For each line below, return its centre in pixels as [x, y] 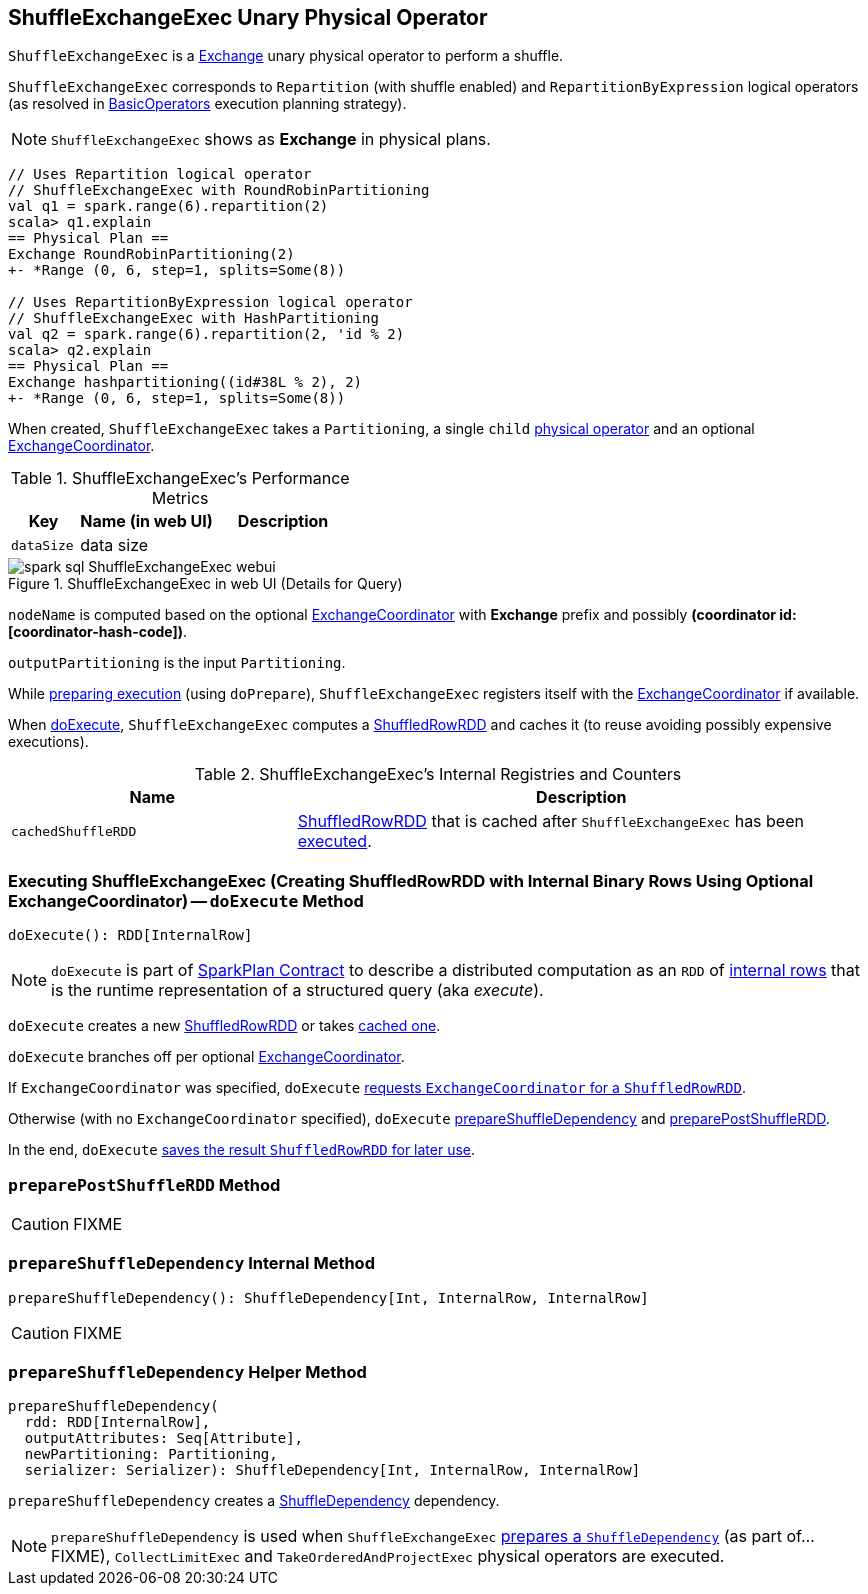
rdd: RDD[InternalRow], [117, 1422]
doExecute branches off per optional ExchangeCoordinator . [206, 1057]
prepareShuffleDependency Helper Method [187, 1372]
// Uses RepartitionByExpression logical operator [210, 302]
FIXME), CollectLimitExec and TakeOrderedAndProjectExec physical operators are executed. [388, 1556]
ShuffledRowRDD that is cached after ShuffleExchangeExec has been [550, 821]
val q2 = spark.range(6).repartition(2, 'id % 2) [206, 334]
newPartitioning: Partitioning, [151, 1454]
